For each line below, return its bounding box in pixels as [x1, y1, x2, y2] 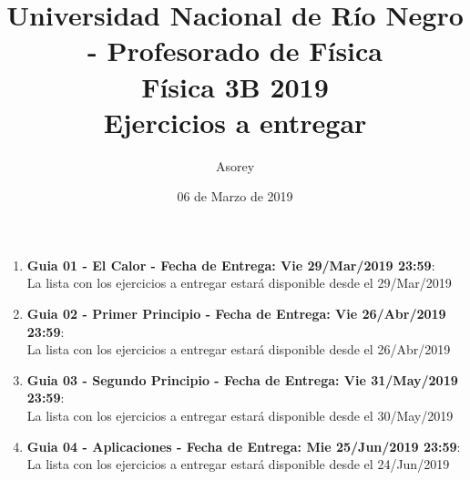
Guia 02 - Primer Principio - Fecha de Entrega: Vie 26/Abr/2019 [26, 304, 446, 323]
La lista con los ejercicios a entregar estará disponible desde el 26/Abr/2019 [26, 340, 451, 359]
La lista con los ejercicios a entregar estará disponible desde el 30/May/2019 [26, 406, 454, 425]
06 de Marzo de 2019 [177, 187, 293, 206]
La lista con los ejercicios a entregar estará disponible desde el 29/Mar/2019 [26, 273, 452, 292]
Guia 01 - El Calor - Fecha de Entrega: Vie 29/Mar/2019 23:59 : [26, 255, 435, 274]
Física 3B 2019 [141, 67, 329, 105]
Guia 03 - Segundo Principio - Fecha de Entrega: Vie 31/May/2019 [26, 370, 458, 389]
